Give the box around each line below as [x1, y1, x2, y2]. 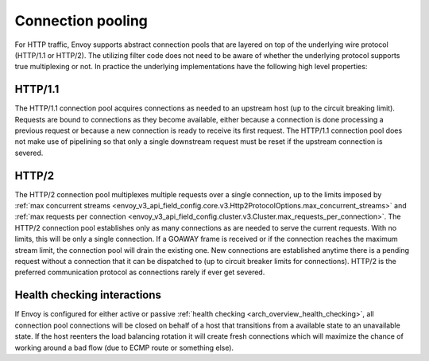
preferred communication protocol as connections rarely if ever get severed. [14, 267, 265, 278]
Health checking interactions [14, 289, 162, 302]
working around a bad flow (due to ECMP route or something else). [14, 343, 234, 352]
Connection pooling [14, 12, 149, 29]
